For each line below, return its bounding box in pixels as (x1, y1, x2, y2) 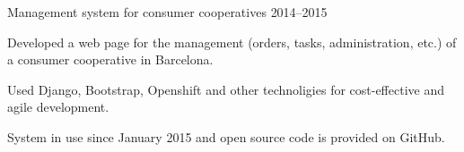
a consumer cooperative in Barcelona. (7, 50, 214, 69)
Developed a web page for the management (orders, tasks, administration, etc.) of (7, 32, 457, 51)
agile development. (7, 97, 109, 116)
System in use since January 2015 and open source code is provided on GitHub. (7, 127, 445, 146)
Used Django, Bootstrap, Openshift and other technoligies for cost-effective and (7, 80, 445, 98)
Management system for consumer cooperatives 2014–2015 (7, 3, 328, 21)
